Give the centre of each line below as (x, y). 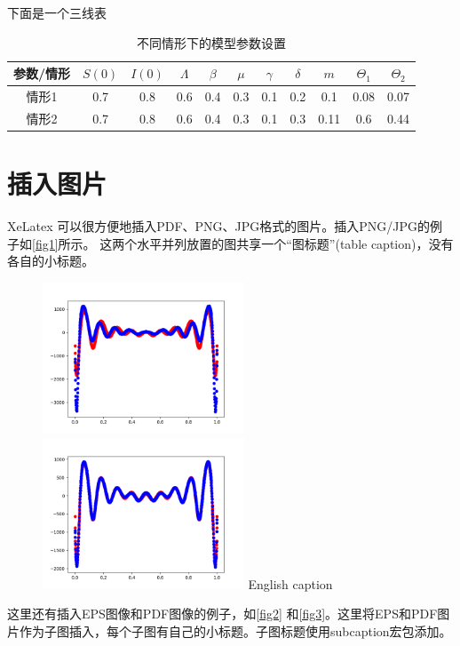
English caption (290, 583)
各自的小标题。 (51, 261)
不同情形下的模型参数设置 (211, 42)
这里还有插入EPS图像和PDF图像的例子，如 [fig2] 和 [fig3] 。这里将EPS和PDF (222, 614)
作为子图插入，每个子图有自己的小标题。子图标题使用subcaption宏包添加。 (235, 630)
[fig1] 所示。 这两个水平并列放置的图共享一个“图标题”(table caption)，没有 (243, 243)
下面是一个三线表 (57, 12)
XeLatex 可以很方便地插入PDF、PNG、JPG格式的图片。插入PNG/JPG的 (219, 226)
